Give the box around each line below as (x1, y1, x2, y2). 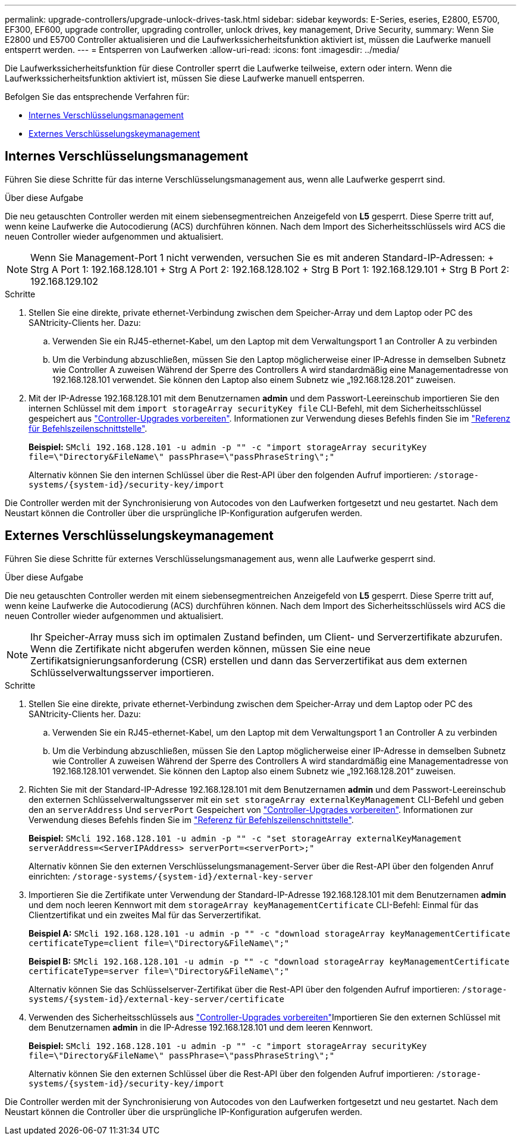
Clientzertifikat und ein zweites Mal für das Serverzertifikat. (29, 909, 261, 920)
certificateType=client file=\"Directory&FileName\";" (29, 938, 290, 948)
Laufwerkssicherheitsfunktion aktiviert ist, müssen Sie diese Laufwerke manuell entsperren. (5, 73, 365, 83)
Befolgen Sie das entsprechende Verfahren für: (5, 92, 190, 102)
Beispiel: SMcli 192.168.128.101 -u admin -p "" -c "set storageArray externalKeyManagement (29, 833, 462, 843)
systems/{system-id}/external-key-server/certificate (29, 994, 284, 1004)
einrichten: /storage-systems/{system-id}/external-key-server (29, 871, 313, 881)
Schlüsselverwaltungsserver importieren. (30, 666, 214, 679)
